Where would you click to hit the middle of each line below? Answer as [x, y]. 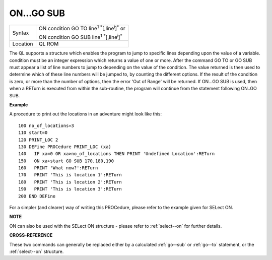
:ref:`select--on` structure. [37, 251]
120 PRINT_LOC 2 [38, 140]
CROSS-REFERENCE [31, 235]
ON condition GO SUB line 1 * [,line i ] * [81, 37]
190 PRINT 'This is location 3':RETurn [70, 189]
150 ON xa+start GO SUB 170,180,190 [66, 161]
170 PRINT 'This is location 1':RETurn [70, 175]
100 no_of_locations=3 [46, 125]
